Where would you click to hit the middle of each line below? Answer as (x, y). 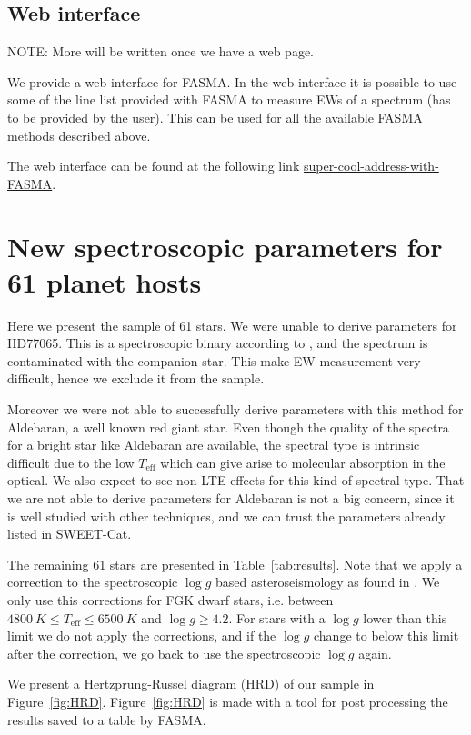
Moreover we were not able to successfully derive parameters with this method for (235, 409)
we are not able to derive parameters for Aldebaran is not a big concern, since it (231, 498)
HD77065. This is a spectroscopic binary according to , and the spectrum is (218, 343)
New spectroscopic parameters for (225, 246)
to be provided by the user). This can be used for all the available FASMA (215, 117)
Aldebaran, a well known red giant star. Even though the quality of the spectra (228, 427)
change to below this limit (386, 636)
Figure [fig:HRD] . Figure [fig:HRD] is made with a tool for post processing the (228, 701)
